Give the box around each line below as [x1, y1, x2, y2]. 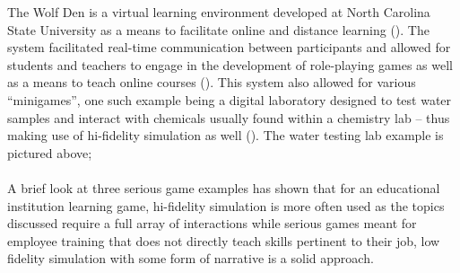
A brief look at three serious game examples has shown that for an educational [7, 178, 440, 197]
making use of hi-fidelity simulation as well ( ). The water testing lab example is [7, 126, 444, 145]
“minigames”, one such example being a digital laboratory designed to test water [7, 90, 452, 109]
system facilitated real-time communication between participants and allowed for [7, 38, 451, 57]
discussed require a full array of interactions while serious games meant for [7, 214, 417, 233]
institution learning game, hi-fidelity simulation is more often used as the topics [7, 196, 445, 215]
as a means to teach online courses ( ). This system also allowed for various [7, 73, 416, 92]
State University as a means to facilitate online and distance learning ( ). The [7, 20, 430, 39]
